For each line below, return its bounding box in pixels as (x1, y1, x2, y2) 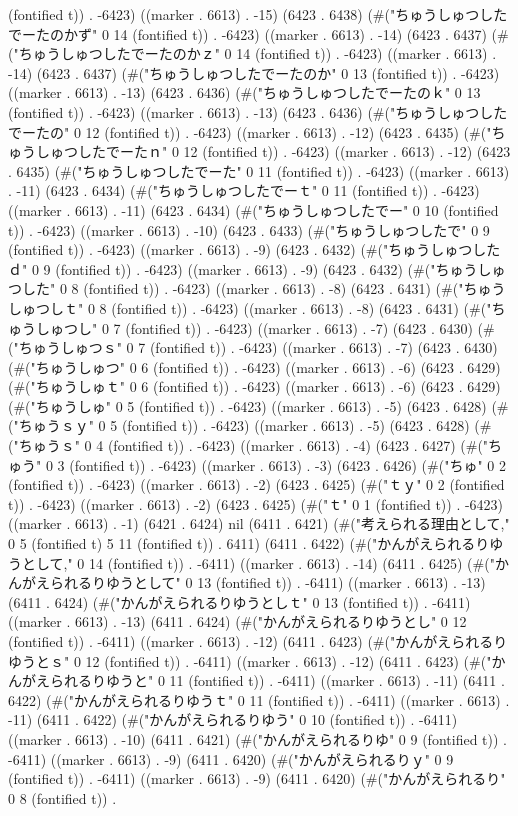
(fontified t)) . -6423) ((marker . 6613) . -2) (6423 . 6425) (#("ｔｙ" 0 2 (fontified (8, 474, 505, 495)
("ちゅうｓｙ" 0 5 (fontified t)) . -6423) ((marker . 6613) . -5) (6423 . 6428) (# (8, 415, 492, 436)
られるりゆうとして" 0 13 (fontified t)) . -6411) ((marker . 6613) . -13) (49, 572, 486, 593)
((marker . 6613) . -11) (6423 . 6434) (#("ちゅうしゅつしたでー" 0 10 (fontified (8, 199, 499, 220)
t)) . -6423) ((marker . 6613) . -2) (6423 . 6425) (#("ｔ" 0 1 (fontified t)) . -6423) (8, 493, 504, 514)
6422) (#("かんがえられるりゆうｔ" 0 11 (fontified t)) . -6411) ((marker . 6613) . (8, 689, 510, 710)
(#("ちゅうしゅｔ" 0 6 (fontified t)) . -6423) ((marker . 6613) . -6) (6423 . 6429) (8, 376, 501, 397)
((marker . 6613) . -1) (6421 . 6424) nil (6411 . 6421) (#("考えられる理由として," (8, 513, 510, 534)
